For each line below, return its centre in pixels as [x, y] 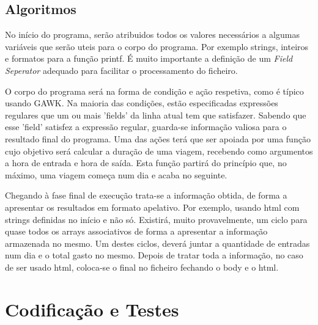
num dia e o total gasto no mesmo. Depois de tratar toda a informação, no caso [154, 255]
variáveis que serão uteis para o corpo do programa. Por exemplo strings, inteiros [157, 46]
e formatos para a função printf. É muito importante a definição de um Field [149, 58]
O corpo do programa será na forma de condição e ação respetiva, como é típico [154, 91]
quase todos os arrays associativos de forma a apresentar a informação [136, 231]
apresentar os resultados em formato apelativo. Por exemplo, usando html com [152, 207]
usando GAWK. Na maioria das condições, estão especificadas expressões [142, 103]
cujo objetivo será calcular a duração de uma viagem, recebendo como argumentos [159, 151]
